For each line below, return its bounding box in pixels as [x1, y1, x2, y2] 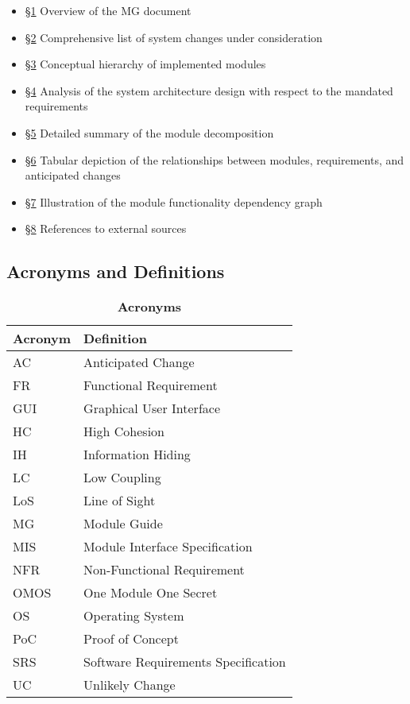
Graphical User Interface [83, 399, 220, 418]
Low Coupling [83, 468, 161, 487]
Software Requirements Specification [83, 652, 286, 671]
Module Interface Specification [83, 537, 253, 556]
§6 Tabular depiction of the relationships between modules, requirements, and [25, 151, 404, 168]
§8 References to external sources [25, 220, 187, 237]
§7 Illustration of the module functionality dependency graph [25, 193, 323, 210]
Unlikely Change [83, 675, 176, 694]
